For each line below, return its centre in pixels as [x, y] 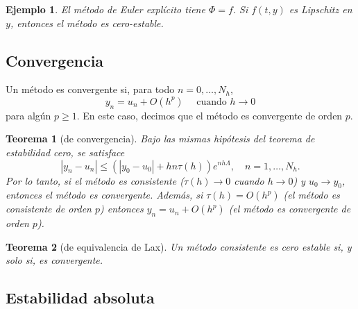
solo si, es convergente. [54, 260]
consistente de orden [49, 209]
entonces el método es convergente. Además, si [104, 195]
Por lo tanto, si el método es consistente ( [95, 180]
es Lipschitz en [321, 9]
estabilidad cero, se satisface [65, 152]
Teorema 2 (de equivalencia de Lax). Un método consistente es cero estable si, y [179, 246]
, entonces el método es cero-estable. [87, 23]
